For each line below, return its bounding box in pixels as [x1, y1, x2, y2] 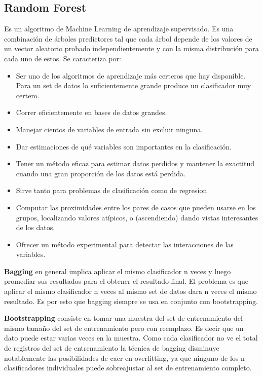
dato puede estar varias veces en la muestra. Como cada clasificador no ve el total [4, 332, 258, 343]
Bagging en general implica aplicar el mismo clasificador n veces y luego [4, 266, 231, 276]
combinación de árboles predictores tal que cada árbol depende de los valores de [4, 33, 252, 44]
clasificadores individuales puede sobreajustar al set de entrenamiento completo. [4, 362, 252, 373]
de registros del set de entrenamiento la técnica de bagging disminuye [4, 343, 219, 353]
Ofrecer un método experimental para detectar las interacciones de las [16, 239, 234, 249]
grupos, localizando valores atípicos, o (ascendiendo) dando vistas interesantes [16, 212, 258, 222]
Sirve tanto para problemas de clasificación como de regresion [16, 185, 207, 196]
